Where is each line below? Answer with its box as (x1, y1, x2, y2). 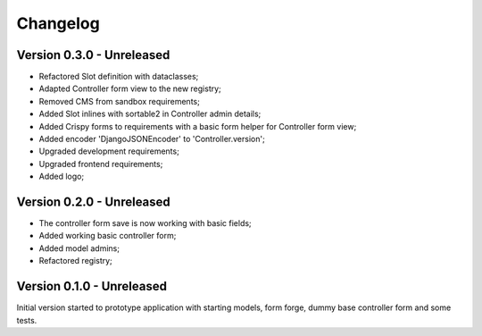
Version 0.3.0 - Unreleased (16, 47, 170, 63)
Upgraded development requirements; (38, 146, 180, 156)
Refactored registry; (38, 256, 113, 266)
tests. (16, 315, 37, 325)
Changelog (16, 13, 100, 33)
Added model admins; (38, 242, 120, 254)
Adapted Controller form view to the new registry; (38, 83, 222, 94)
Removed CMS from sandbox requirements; (38, 96, 200, 106)
